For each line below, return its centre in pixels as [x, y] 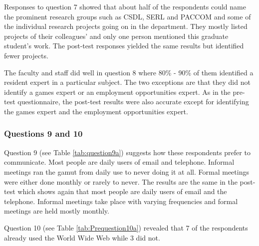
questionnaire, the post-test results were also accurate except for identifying [133, 102]
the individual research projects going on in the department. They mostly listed [126, 26]
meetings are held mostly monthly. [57, 211]
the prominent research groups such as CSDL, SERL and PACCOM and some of [128, 16]
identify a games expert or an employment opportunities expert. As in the [117, 92]
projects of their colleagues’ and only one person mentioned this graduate [116, 36]
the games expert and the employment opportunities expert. [96, 111]
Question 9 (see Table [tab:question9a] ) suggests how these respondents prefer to [127, 152]
